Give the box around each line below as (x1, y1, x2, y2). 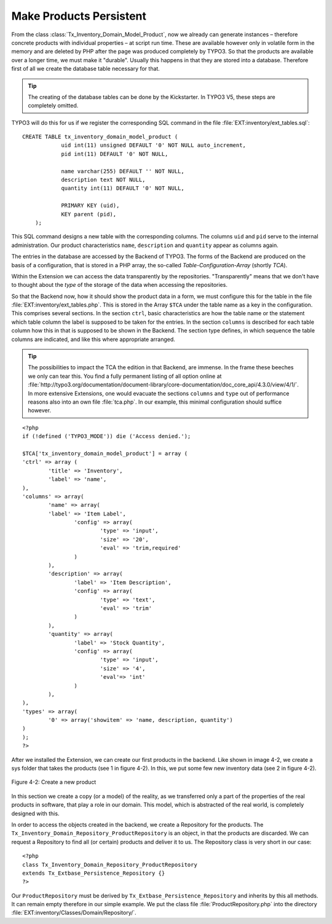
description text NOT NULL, (61, 176, 146, 184)
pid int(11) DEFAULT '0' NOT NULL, (61, 151, 168, 157)
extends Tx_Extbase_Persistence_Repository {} (22, 869, 165, 877)
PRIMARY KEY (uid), (61, 202, 120, 209)
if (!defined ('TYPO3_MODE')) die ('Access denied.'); (22, 433, 191, 440)
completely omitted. (28, 102, 79, 109)
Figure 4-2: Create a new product (11, 778, 97, 786)
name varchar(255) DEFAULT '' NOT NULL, (61, 168, 184, 174)
